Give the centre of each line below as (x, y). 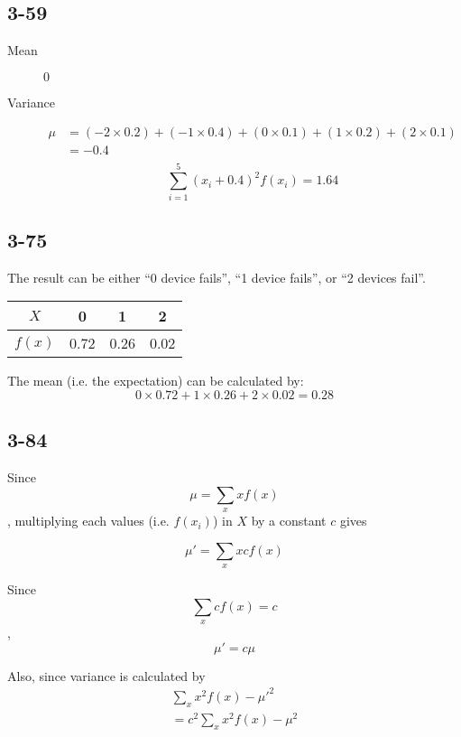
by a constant (289, 521)
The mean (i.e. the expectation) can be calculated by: (156, 381)
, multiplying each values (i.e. (88, 521)
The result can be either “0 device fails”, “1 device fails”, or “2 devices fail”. (217, 277)
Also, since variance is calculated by (106, 675)
